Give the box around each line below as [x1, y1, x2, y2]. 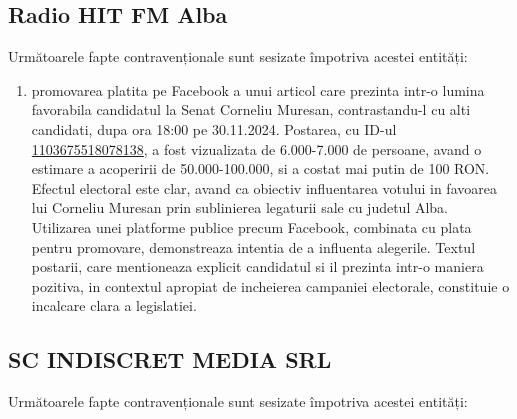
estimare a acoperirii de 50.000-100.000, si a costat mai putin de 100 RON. [31, 158, 490, 179]
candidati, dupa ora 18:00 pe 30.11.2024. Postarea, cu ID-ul [31, 118, 397, 139]
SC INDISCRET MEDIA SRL [8, 344, 332, 375]
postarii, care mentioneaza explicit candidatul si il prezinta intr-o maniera [31, 256, 484, 277]
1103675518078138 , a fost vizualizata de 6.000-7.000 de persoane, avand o [31, 138, 482, 159]
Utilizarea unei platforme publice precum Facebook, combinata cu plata [31, 216, 472, 237]
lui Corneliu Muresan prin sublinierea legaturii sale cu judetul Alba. [31, 197, 449, 218]
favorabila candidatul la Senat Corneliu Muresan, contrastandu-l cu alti [31, 99, 471, 120]
